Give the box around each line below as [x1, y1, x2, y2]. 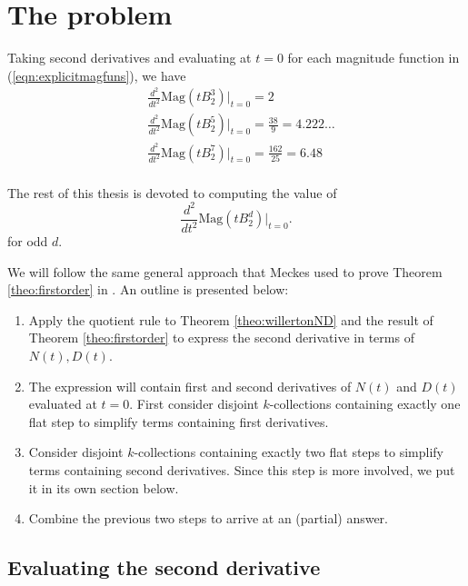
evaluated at [28, 394, 97, 413]
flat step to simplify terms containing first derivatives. [28, 412, 329, 431]
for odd [7, 232, 48, 251]
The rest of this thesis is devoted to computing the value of [7, 183, 337, 202]
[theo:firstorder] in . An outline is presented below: [7, 280, 289, 299]
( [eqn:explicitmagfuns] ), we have [7, 65, 186, 84]
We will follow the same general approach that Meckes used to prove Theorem [7, 262, 443, 281]
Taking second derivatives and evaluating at [7, 48, 252, 67]
